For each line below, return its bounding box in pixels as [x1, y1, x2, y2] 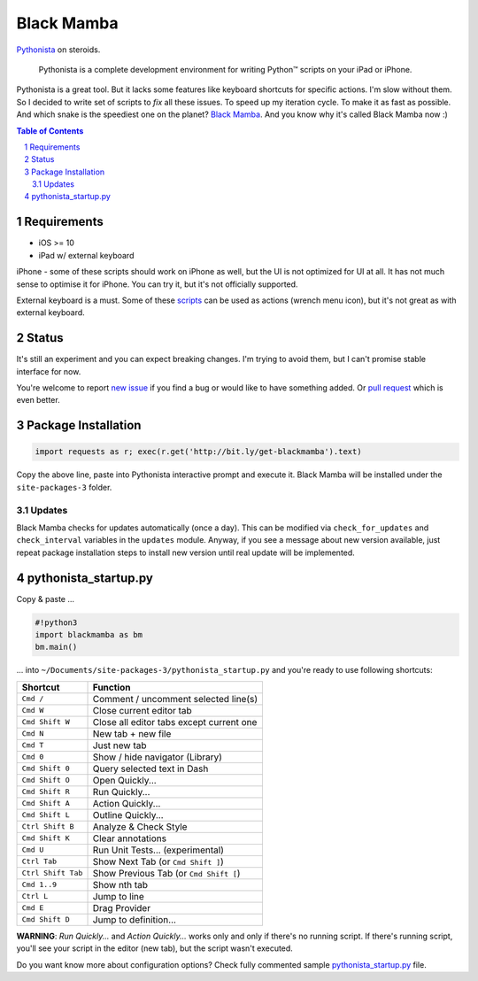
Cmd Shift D [21, 915, 70, 924]
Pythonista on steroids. [16, 44, 101, 55]
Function [92, 681, 131, 693]
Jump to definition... [92, 913, 177, 925]
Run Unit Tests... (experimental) [92, 844, 225, 856]
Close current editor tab [92, 704, 192, 716]
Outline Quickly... [92, 808, 164, 821]
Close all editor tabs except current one [92, 715, 258, 728]
